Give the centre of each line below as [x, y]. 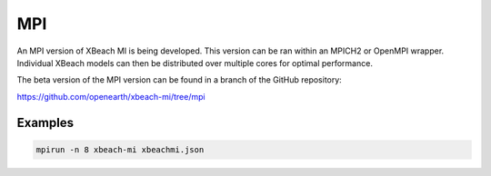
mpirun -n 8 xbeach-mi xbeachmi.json [120, 149]
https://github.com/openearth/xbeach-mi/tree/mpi [111, 96]
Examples [45, 122]
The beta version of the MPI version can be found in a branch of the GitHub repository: [180, 80]
